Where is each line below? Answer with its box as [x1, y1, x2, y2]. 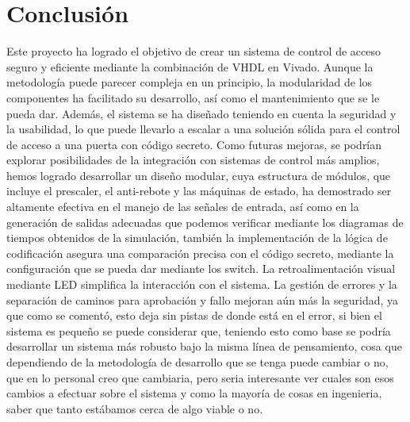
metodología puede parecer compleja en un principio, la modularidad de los [6, 74, 373, 90]
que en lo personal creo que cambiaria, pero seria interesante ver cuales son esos [6, 369, 394, 386]
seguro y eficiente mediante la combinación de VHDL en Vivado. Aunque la [6, 58, 374, 75]
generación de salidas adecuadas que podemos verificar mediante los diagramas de [6, 213, 404, 230]
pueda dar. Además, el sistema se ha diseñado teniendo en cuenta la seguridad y [6, 105, 397, 121]
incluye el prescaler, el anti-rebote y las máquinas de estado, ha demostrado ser [6, 182, 392, 199]
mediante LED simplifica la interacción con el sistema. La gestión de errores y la [6, 276, 397, 293]
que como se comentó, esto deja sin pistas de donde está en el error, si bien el [6, 307, 382, 324]
